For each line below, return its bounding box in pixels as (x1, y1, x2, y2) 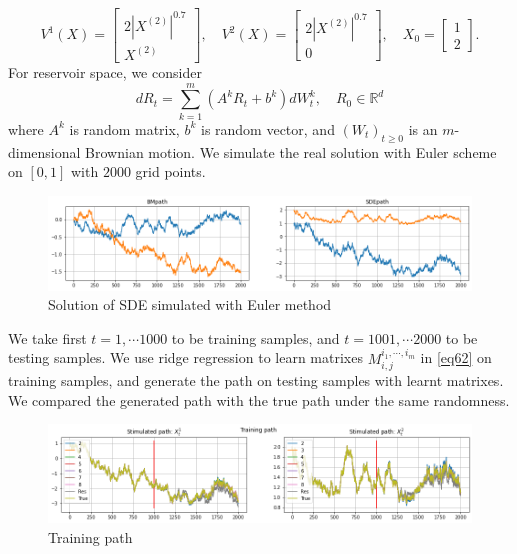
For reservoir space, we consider (8, 62, 202, 82)
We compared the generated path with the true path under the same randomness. (8, 389, 510, 410)
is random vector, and (200, 118, 335, 139)
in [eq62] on (420, 347, 492, 368)
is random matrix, (69, 118, 180, 139)
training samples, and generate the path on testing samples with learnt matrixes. (8, 370, 504, 391)
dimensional (8, 141, 81, 162)
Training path (48, 526, 133, 547)
